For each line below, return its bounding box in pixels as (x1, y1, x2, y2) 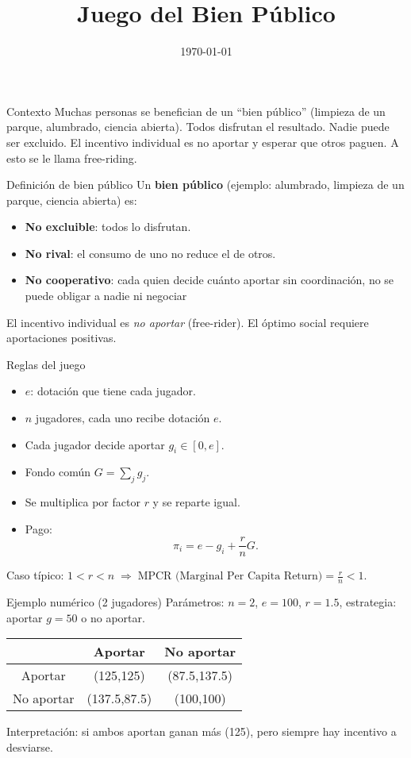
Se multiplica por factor (25, 494, 140, 510)
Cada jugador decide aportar (25, 436, 165, 452)
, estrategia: (339, 594, 397, 610)
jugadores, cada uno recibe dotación (35, 410, 210, 426)
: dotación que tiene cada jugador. (30, 383, 196, 399)
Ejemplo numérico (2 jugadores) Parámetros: (6, 594, 225, 610)
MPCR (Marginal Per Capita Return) (137, 571, 323, 583)
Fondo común (25, 464, 91, 480)
